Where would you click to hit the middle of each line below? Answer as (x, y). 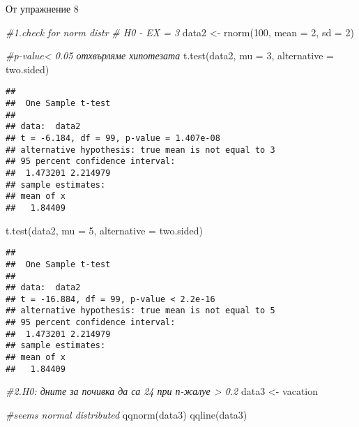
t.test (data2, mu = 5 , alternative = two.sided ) (104, 230)
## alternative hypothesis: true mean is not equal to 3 (140, 150)
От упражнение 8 (42, 8)
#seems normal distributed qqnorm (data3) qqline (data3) (127, 414)
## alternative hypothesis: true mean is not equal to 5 (140, 311)
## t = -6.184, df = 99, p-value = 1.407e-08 (113, 138)
